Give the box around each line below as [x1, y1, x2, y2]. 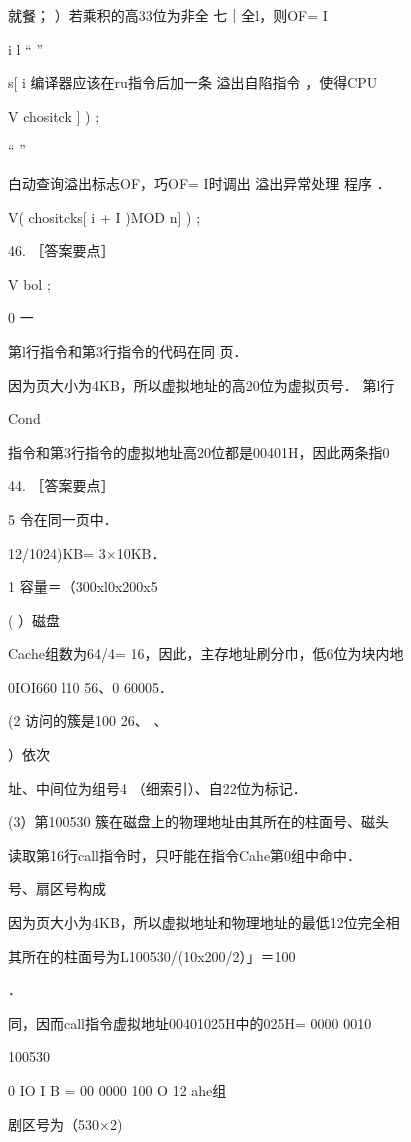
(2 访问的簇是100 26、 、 [8, 710, 168, 731]
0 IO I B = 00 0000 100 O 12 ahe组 [8, 1080, 227, 1100]
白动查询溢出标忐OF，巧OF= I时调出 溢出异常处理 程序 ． [8, 172, 391, 193]
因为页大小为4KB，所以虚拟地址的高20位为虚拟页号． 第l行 [8, 374, 395, 395]
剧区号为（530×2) [8, 1113, 123, 1134]
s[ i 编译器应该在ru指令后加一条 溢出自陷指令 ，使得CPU [8, 72, 378, 93]
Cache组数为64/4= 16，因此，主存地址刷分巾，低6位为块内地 [8, 643, 404, 664]
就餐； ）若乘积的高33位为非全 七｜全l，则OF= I [8, 5, 328, 25]
